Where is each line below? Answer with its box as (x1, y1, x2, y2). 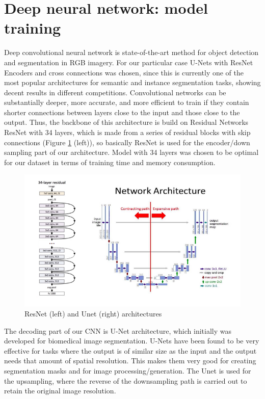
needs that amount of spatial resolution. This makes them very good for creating (4, 355, 256, 366)
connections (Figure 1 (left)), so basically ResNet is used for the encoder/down (4, 137, 250, 147)
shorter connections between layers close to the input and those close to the (4, 107, 240, 117)
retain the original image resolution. (4, 385, 116, 396)
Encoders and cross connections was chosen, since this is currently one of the (4, 67, 244, 77)
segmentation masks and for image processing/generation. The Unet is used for (4, 365, 251, 376)
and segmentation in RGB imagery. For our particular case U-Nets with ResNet (4, 57, 253, 67)
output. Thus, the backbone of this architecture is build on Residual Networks (4, 117, 249, 127)
